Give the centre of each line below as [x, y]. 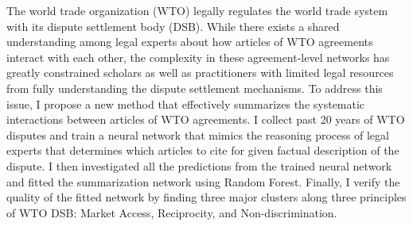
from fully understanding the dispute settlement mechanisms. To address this [195, 88]
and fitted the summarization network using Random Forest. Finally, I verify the [203, 181]
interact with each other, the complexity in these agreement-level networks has [198, 57]
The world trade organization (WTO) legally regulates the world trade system [197, 10]
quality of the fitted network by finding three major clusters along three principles [206, 197]
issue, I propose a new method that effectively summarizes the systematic [186, 103]
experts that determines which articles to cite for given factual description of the [203, 150]
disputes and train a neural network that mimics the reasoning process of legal [198, 134]
